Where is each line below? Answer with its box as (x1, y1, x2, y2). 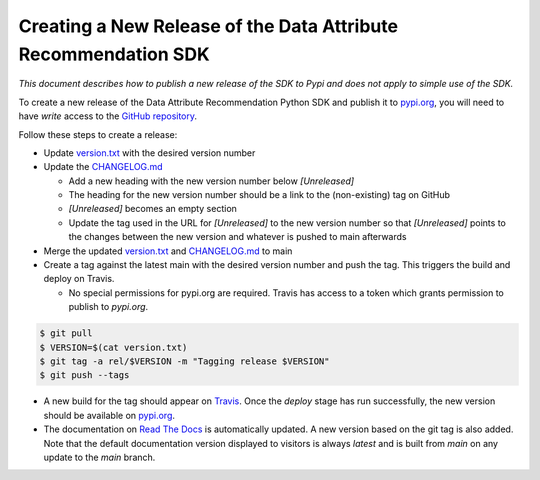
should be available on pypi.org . (43, 409, 175, 421)
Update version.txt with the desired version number (43, 146, 256, 159)
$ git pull (39, 328, 93, 339)
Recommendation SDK (18, 43, 210, 65)
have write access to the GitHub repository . (18, 110, 198, 122)
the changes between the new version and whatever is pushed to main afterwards (68, 231, 407, 243)
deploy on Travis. (43, 273, 115, 285)
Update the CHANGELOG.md (43, 161, 164, 173)
